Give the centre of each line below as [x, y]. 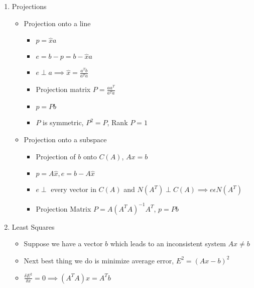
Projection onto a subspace [65, 139]
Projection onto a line [57, 23]
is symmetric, [63, 122]
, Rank [117, 122]
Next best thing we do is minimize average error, [99, 260]
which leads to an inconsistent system [168, 244]
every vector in [74, 189]
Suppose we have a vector [63, 244]
